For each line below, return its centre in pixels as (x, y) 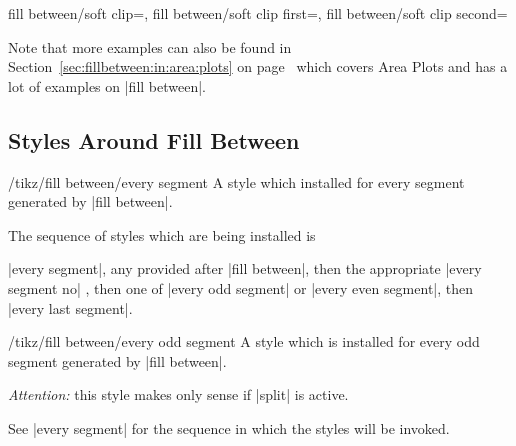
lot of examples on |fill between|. (107, 85)
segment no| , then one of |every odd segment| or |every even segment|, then (241, 287)
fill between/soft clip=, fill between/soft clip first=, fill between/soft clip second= (258, 13)
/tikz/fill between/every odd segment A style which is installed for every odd (244, 341)
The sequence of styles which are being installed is (162, 234)
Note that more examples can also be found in (150, 46)
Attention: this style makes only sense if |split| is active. (178, 394)
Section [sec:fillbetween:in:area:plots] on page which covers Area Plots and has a (258, 66)
